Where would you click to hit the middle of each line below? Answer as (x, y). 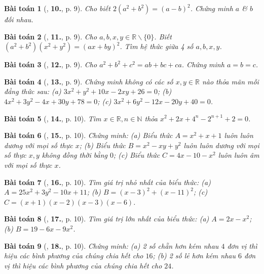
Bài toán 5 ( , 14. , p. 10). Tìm (53, 118)
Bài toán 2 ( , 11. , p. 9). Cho (51, 36)
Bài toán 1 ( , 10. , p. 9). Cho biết (57, 8)
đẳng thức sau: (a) (33, 91)
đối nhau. (19, 19)
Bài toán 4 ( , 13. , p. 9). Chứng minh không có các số (89, 81)
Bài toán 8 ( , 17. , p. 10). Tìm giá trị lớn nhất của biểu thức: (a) (107, 219)
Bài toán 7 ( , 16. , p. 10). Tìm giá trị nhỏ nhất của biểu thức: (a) (107, 182)
